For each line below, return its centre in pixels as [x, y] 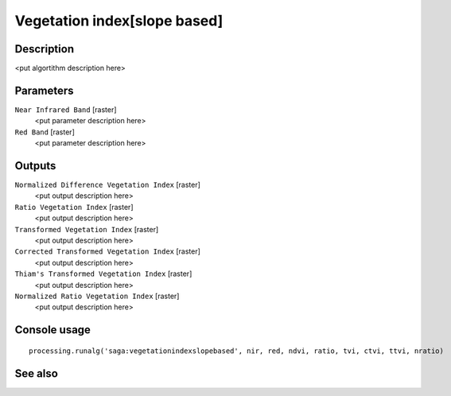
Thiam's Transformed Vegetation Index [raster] [103, 274]
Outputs [35, 166]
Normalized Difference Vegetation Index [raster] [107, 185]
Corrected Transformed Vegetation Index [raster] [107, 251]
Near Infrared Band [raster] [66, 109]
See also [37, 373]
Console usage [53, 330]
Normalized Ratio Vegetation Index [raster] [97, 296]
